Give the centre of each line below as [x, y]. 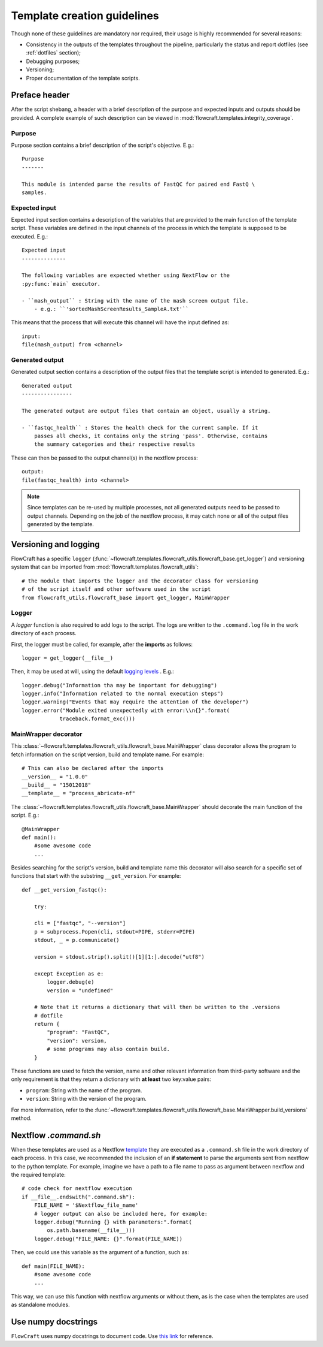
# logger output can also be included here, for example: [121, 1214]
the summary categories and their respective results [115, 444]
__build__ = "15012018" [57, 785]
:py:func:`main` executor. [61, 284]
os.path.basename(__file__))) [91, 1230]
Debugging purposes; [53, 61]
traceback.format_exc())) [97, 719]
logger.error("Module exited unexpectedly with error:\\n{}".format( [126, 710]
